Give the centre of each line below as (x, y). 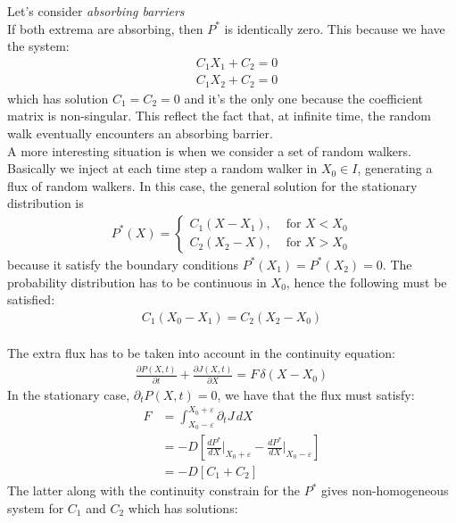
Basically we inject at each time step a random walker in (162, 168)
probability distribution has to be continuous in (137, 282)
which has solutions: (183, 507)
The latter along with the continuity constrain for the (154, 490)
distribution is (46, 203)
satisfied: (31, 299)
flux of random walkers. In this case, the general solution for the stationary (212, 185)
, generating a (395, 168)
